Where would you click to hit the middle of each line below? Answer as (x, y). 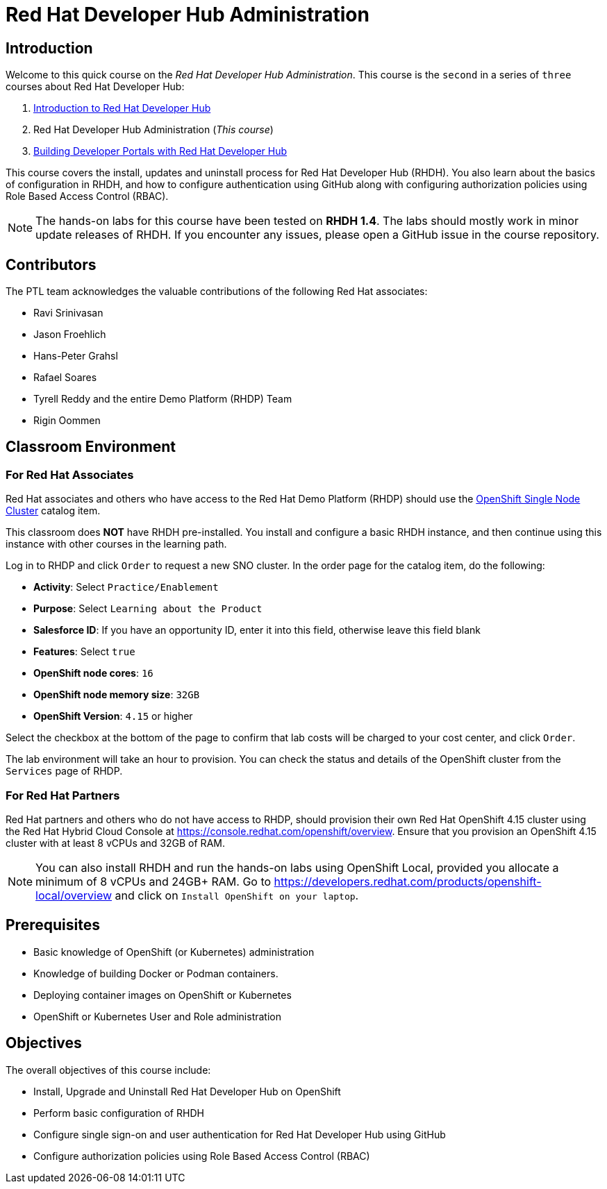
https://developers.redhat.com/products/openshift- (408, 881)
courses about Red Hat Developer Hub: (95, 87)
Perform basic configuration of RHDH (119, 1113)
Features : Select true (84, 652)
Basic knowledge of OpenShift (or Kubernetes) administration (174, 952)
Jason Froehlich (70, 335)
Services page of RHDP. (64, 771)
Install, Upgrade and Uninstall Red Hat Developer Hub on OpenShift (187, 1091)
